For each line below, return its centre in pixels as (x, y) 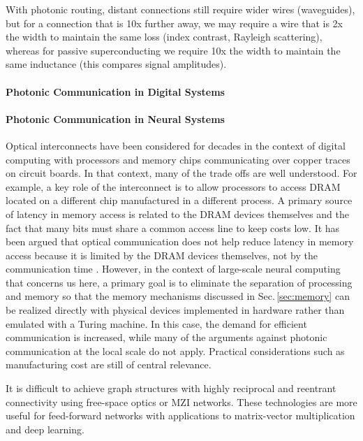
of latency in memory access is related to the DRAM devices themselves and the (178, 214)
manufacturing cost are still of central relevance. (109, 364)
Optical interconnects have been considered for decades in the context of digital (176, 145)
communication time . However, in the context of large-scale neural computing (173, 269)
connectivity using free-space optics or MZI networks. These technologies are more (181, 402)
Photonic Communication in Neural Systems (115, 118)
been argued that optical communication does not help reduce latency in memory (180, 241)
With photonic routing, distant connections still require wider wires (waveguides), (180, 9)
